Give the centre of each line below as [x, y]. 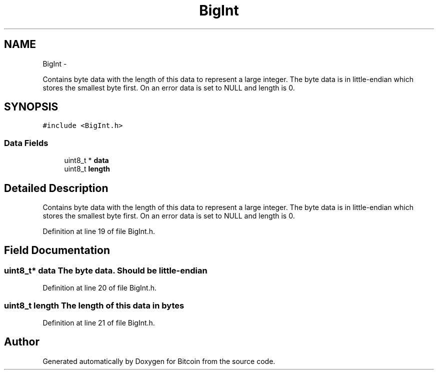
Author [22, 342]
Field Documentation [57, 250]
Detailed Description [56, 188]
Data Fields [26, 143]
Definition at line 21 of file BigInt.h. [99, 323]
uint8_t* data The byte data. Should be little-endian [106, 270]
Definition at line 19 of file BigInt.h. [99, 231]
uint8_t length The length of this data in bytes [94, 305]
